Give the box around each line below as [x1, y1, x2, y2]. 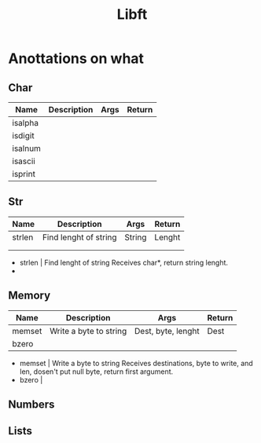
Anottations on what [8, 49, 144, 68]
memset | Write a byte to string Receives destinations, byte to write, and [19, 358, 253, 368]
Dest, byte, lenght [134, 325, 200, 336]
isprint [12, 169, 35, 179]
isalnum [12, 143, 42, 154]
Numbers [8, 398, 55, 412]
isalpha [12, 118, 39, 128]
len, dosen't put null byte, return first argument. [19, 367, 174, 376]
